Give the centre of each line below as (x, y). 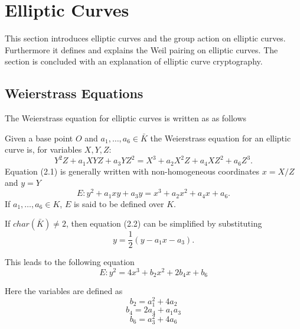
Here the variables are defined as (64, 291)
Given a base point (39, 138)
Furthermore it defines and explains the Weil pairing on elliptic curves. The (141, 49)
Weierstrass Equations (74, 93)
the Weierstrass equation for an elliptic (221, 138)
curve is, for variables (43, 149)
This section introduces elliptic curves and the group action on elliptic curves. (145, 38)
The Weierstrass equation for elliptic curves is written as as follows (126, 118)
